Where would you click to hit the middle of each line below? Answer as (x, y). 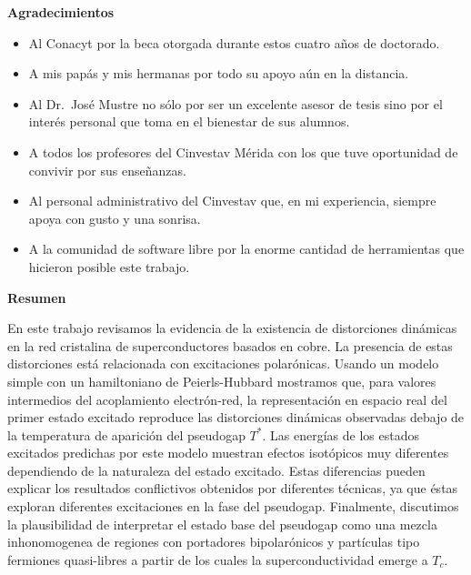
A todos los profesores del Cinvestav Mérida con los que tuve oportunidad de (243, 151)
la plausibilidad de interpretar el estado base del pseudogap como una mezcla (222, 524)
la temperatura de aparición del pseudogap (126, 434)
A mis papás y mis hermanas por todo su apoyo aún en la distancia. (219, 73)
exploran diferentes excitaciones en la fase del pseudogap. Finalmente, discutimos (233, 506)
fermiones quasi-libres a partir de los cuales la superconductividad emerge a (218, 559)
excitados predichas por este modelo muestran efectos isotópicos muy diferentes (228, 453)
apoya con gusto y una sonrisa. (115, 218)
